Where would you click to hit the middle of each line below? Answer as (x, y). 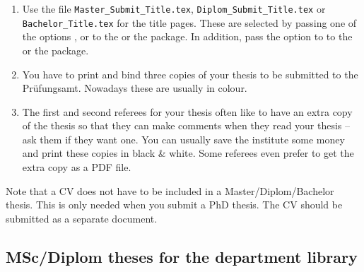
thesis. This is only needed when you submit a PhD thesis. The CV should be (174, 205)
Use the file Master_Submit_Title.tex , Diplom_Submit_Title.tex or (174, 8)
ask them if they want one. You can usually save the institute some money (183, 139)
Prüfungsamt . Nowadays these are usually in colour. (135, 88)
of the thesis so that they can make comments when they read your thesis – (186, 125)
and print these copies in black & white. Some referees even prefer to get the (188, 153)
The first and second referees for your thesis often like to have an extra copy (187, 111)
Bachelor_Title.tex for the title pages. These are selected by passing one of (189, 22)
